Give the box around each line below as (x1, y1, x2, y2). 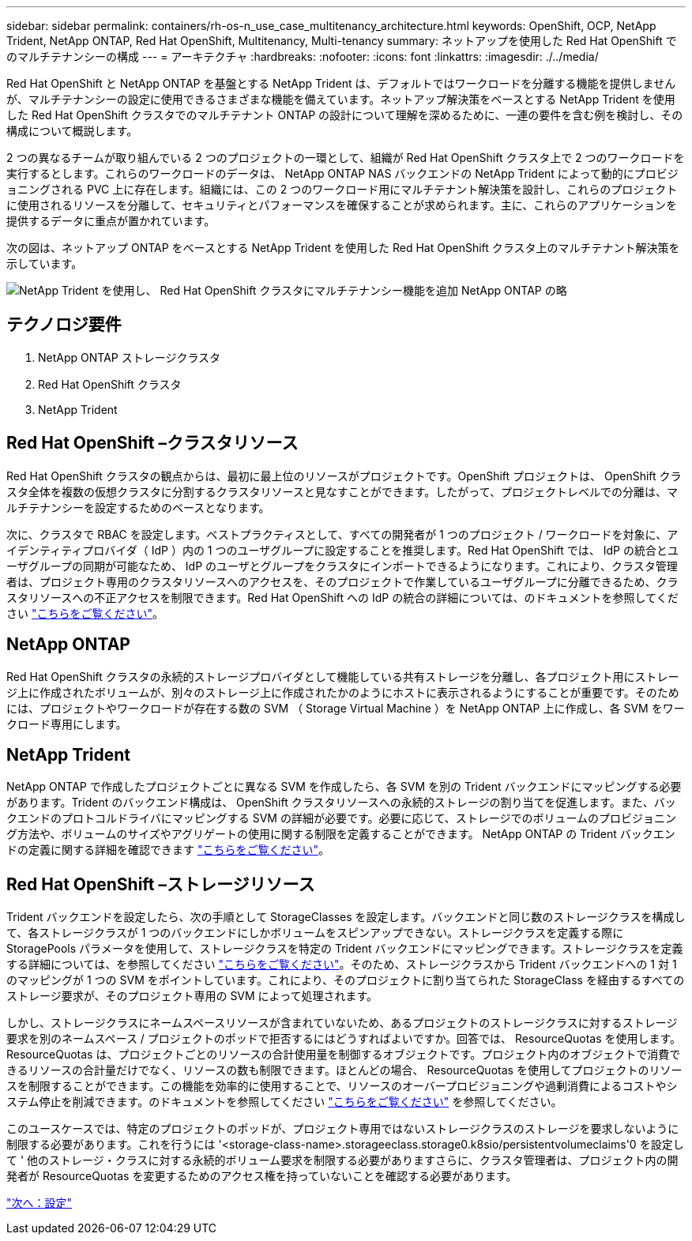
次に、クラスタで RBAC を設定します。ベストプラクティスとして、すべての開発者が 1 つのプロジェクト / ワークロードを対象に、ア (6, 527, 679, 541)
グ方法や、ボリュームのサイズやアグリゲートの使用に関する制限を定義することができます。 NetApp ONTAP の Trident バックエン (6, 827, 675, 841)
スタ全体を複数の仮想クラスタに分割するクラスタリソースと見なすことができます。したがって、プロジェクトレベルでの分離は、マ (6, 484, 678, 498)
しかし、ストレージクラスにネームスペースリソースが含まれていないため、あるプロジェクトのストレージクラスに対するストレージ (6, 1016, 678, 1030)
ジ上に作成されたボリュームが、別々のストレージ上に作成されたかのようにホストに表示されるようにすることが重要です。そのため (6, 685, 679, 699)
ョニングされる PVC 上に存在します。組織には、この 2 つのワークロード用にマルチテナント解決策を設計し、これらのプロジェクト (6, 182, 678, 196)
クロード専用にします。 (6, 716, 127, 731)
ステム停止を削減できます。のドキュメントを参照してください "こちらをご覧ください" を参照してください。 (6, 1095, 562, 1109)
